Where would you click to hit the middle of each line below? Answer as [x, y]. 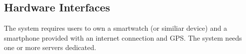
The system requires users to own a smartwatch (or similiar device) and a [116, 28]
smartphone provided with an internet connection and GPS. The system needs [123, 37]
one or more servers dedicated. [50, 47]
